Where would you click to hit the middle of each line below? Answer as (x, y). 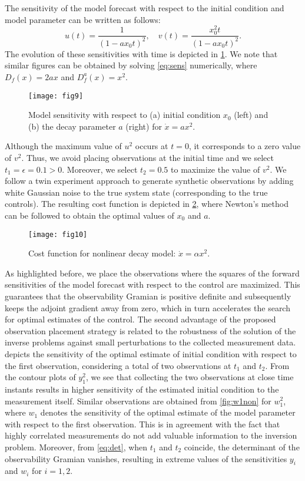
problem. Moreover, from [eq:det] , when (76, 447)
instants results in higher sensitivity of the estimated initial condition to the (142, 389)
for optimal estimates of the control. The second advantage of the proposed (140, 319)
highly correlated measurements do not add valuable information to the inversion (151, 435)
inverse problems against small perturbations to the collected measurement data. (150, 342)
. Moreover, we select (100, 169)
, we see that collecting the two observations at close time (190, 377)
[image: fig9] (56, 96)
